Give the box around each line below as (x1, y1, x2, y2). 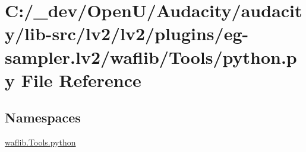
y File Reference (5, 67, 141, 92)
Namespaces (5, 108, 81, 127)
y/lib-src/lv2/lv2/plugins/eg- (5, 21, 249, 46)
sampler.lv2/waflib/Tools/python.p (5, 44, 297, 69)
